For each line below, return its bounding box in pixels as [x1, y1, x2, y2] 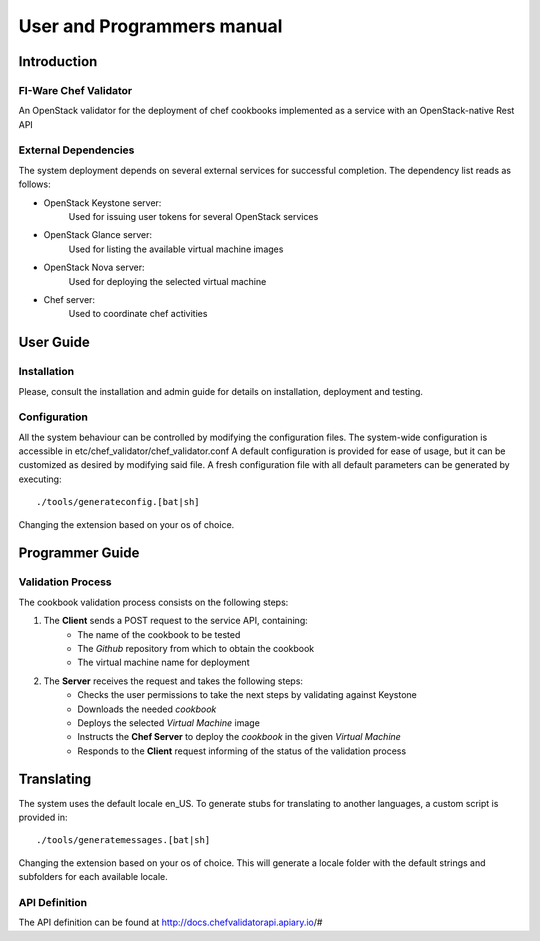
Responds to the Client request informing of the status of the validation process [77, 745, 407, 757]
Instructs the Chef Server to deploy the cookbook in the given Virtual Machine [77, 731, 402, 743]
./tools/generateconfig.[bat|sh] [36, 496, 200, 508]
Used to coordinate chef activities [68, 308, 208, 320]
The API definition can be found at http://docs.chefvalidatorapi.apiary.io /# [18, 916, 323, 929]
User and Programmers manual [18, 15, 283, 37]
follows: [18, 178, 51, 190]
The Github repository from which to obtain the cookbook [77, 642, 315, 654]
